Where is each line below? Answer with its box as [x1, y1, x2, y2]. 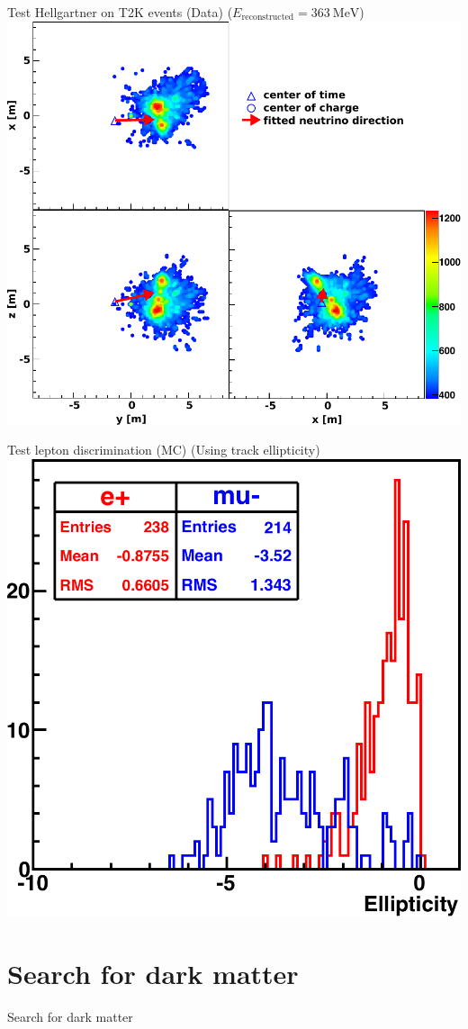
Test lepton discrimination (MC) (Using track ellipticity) [7, 440, 320, 459]
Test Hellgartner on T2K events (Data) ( [7, 3, 233, 21]
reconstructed [241, 13, 294, 23]
